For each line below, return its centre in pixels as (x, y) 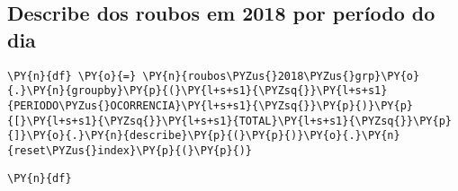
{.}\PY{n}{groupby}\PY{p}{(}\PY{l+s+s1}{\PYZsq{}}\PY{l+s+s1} (198, 91)
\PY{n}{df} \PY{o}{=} (72, 76)
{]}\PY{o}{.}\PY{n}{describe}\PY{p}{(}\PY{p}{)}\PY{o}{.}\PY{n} (204, 136)
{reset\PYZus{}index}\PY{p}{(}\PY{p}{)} (130, 150)
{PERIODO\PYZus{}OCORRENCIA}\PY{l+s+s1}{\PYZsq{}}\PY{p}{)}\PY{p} (211, 105)
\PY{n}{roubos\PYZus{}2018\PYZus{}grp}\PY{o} (281, 76)
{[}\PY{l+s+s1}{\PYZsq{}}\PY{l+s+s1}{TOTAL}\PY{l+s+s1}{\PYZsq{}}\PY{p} (229, 121)
